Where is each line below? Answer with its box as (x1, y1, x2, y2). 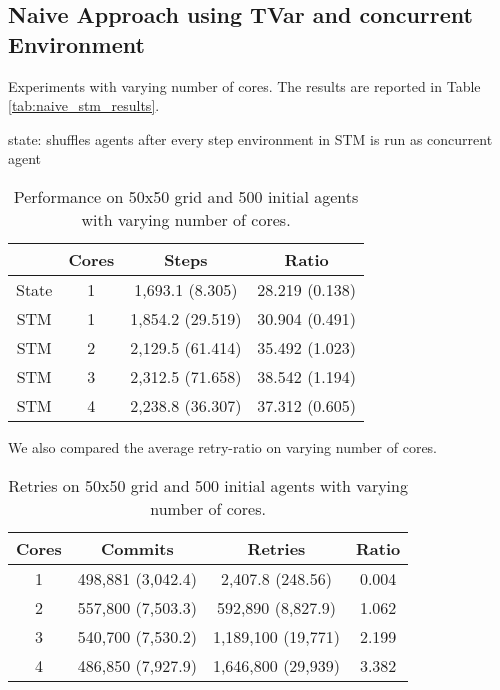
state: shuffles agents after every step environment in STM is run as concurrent (8, 128, 493, 149)
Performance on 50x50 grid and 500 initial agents (13, 184, 359, 208)
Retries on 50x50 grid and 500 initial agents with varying (8, 473, 408, 497)
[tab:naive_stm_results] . (8, 95, 160, 116)
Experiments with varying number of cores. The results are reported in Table (8, 75, 481, 96)
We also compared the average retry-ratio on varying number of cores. (8, 436, 438, 457)
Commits (101, 536, 174, 560)
